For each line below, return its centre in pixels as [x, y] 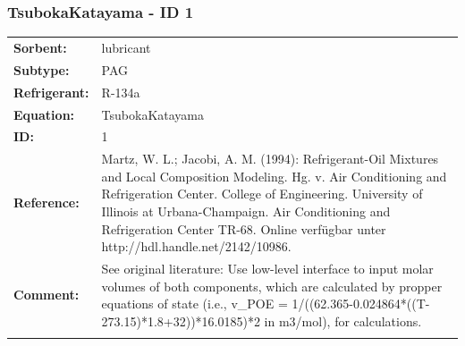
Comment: [46, 295]
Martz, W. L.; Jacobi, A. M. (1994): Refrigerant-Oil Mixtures [270, 159]
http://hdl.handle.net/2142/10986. [196, 246]
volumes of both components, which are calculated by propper [272, 286]
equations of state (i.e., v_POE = [194, 304]
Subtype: [42, 69]
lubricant [126, 47]
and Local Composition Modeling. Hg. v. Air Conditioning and [274, 176]
